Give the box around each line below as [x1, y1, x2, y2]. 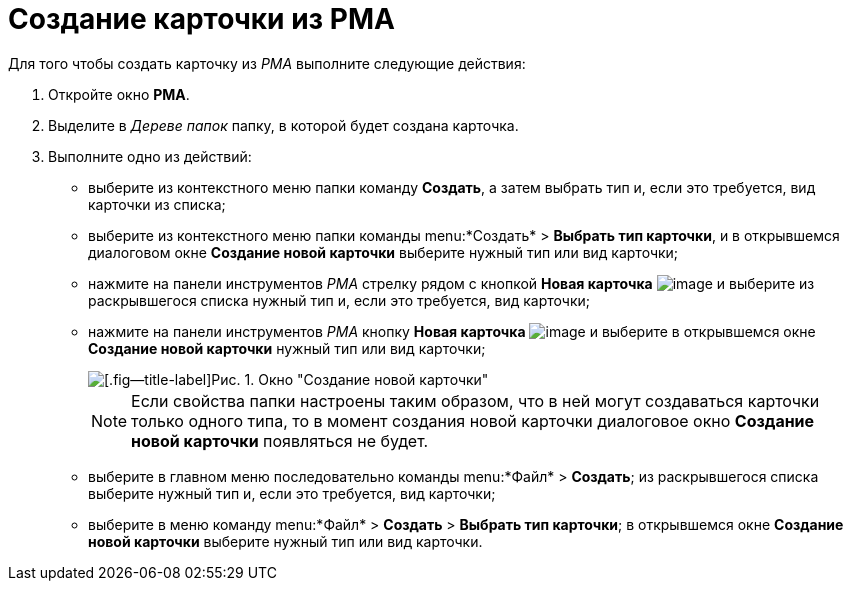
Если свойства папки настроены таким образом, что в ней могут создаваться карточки [131, 390, 820, 411]
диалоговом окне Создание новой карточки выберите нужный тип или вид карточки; [88, 243, 679, 261]
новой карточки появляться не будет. [131, 430, 429, 451]
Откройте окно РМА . [48, 85, 190, 103]
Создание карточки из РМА [8, 2, 395, 36]
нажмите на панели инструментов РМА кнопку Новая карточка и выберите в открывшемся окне [88, 322, 816, 340]
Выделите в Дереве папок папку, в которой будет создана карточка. [48, 116, 519, 134]
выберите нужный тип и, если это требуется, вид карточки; [88, 484, 496, 502]
